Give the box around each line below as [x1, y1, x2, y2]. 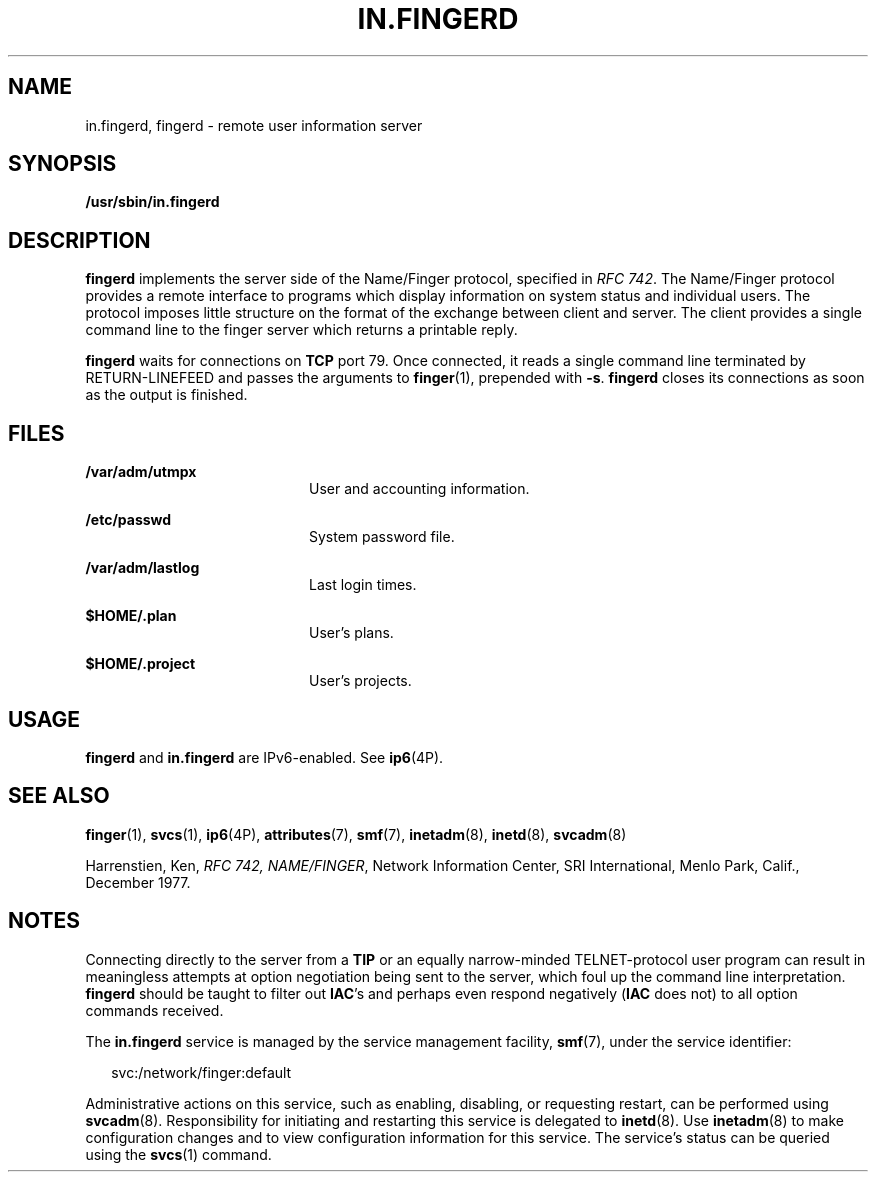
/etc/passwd [85, 511, 172, 529]
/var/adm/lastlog [85, 559, 200, 577]
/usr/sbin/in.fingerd [85, 193, 220, 211]
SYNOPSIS [8, 151, 117, 177]
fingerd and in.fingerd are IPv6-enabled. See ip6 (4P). [85, 748, 444, 766]
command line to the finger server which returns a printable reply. [85, 321, 518, 339]
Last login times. [309, 576, 417, 594]
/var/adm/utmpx [85, 463, 197, 481]
